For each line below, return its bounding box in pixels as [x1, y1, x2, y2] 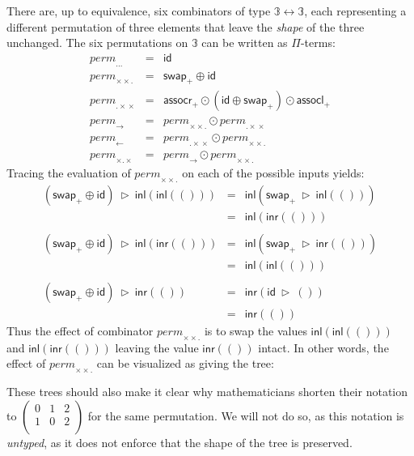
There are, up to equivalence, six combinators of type [6, 2, 271, 19]
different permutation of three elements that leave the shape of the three [6, 18, 365, 35]
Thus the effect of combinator [6, 322, 154, 339]
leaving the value [115, 339, 199, 356]
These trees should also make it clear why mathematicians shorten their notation [6, 383, 408, 400]
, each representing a [304, 2, 407, 19]
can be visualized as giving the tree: [96, 355, 274, 372]
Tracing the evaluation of [6, 164, 131, 181]
